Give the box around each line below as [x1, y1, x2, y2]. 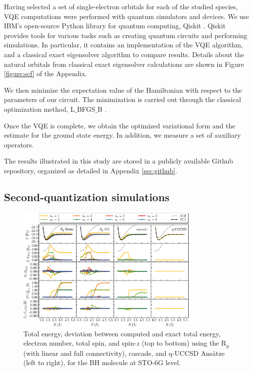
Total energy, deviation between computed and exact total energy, [23, 328, 221, 338]
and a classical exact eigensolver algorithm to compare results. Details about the [4, 49, 244, 59]
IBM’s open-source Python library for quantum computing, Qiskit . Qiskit [4, 21, 226, 31]
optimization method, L [4, 103, 75, 114]
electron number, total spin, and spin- [23, 338, 136, 348]
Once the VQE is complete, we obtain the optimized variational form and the [4, 120, 235, 130]
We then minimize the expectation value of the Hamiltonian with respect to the [4, 84, 242, 95]
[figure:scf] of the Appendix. [4, 68, 87, 79]
